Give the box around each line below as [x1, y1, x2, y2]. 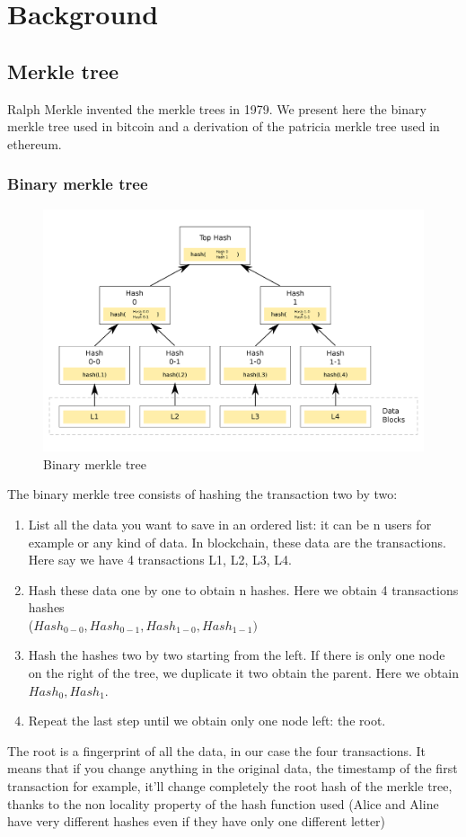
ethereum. [7, 134, 62, 153]
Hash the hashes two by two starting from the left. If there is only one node [28, 646, 445, 664]
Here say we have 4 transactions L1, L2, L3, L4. [28, 550, 292, 569]
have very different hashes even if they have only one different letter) [7, 812, 386, 831]
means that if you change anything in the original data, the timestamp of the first [7, 759, 458, 778]
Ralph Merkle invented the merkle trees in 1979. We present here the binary [7, 99, 426, 118]
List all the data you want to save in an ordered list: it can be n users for [28, 514, 432, 533]
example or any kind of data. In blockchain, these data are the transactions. [28, 532, 446, 551]
